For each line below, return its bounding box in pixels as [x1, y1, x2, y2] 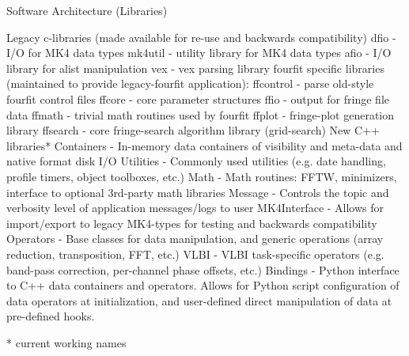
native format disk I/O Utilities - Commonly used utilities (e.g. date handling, [6, 153, 386, 169]
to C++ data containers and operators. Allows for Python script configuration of [6, 277, 400, 294]
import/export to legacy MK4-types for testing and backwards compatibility [6, 214, 377, 231]
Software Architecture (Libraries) [6, 2, 168, 18]
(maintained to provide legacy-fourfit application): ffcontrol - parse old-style [6, 75, 374, 92]
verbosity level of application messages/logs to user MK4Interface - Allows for [6, 199, 384, 216]
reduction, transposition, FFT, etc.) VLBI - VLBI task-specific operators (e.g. [6, 245, 384, 262]
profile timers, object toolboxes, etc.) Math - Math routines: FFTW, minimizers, [6, 168, 397, 184]
